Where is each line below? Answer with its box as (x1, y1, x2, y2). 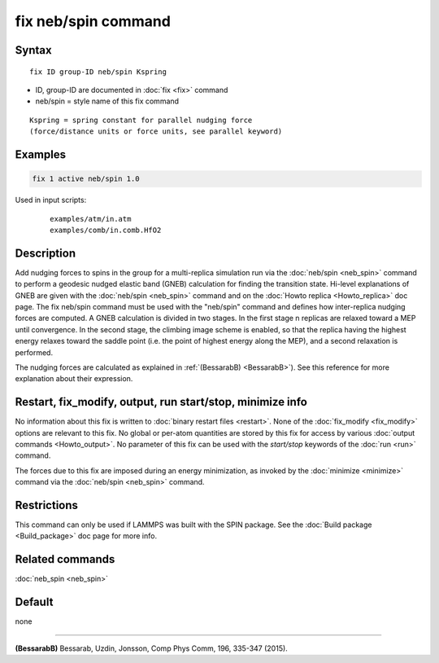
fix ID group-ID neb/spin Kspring (29, 67, 167, 77)
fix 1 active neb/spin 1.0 (32, 174, 140, 183)
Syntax (15, 43, 52, 57)
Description (15, 246, 76, 260)
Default (15, 595, 54, 609)
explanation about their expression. (15, 374, 133, 384)
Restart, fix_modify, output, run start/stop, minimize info (15, 395, 308, 409)
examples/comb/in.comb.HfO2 (50, 225, 162, 235)
